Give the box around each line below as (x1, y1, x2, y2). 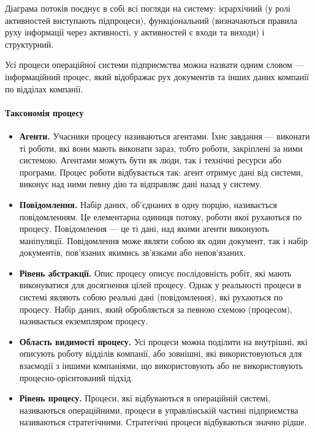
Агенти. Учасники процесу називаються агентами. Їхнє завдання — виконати (19, 129, 310, 142)
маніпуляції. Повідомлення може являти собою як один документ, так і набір (19, 234, 308, 247)
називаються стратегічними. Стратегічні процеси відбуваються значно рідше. (19, 415, 307, 428)
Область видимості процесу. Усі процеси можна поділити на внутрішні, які (19, 335, 308, 348)
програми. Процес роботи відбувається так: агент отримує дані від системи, (19, 165, 303, 178)
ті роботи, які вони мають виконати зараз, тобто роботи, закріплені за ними (19, 141, 303, 154)
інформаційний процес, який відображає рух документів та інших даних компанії (5, 70, 309, 83)
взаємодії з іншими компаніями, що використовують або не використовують (19, 359, 303, 372)
